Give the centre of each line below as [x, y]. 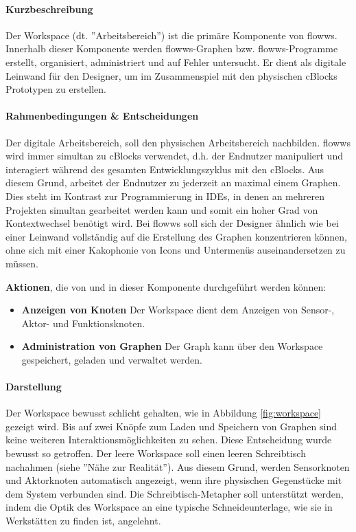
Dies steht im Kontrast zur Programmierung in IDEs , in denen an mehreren [165, 196]
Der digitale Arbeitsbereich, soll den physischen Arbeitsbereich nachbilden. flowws [178, 142]
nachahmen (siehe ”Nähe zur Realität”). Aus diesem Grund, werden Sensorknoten [178, 466]
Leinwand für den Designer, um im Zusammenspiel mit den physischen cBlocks [171, 75]
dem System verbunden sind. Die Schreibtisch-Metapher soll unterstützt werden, [175, 493]
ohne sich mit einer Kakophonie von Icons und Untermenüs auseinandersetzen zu [176, 250]
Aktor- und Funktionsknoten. [83, 323]
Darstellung [34, 387]
